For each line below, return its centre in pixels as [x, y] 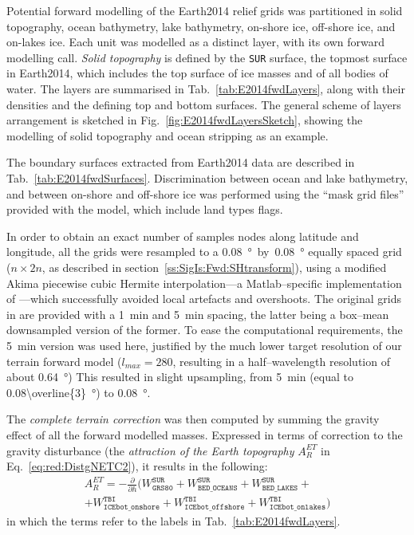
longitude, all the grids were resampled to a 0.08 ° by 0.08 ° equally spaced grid [204, 252]
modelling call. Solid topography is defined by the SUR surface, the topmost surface [207, 57]
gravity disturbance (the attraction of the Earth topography [150, 450]
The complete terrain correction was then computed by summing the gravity [193, 419]
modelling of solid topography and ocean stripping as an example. [168, 135]
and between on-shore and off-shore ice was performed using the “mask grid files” [205, 193]
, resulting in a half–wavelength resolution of [281, 361]
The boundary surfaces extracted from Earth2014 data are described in [181, 162]
